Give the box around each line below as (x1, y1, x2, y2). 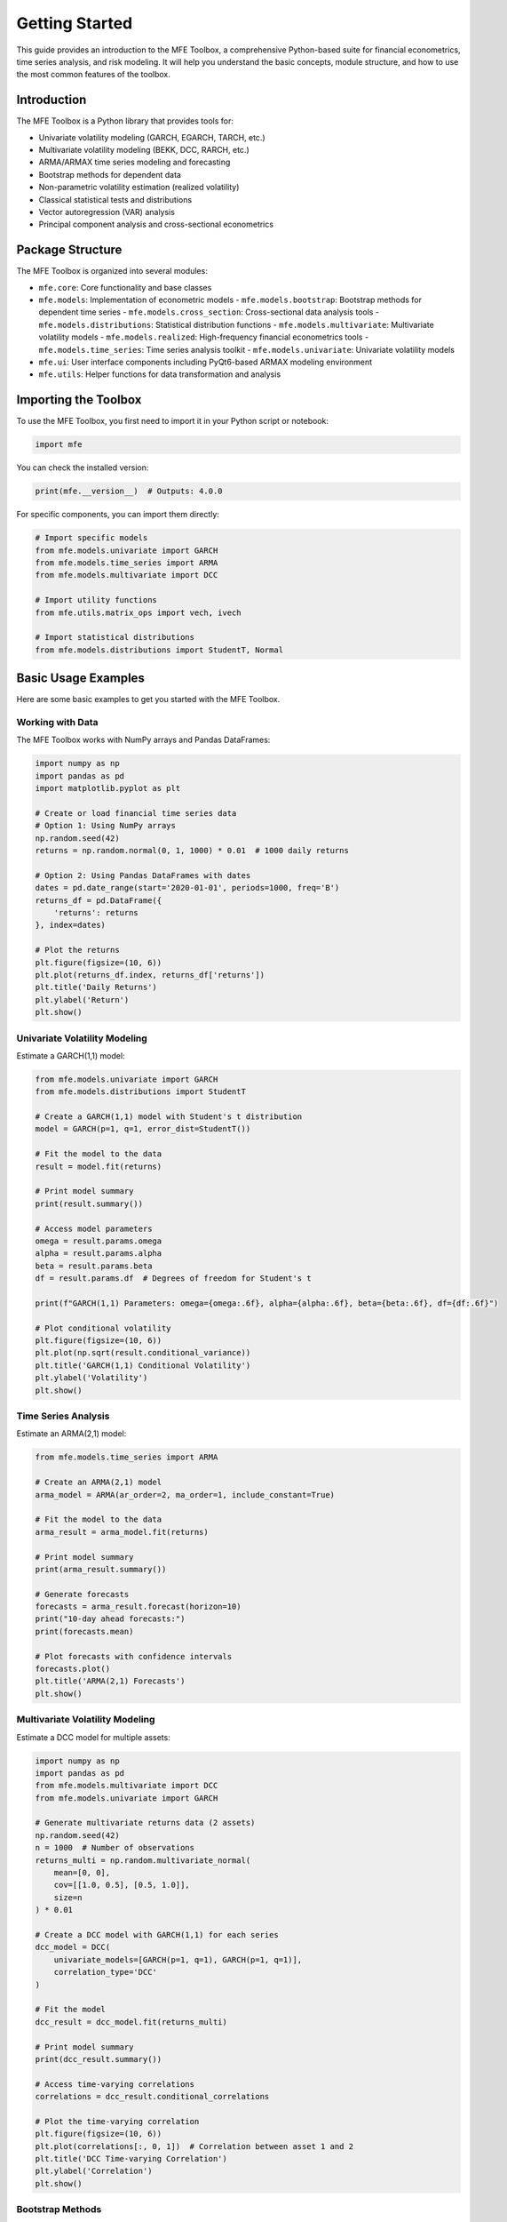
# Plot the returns (35, 945, 120, 955)
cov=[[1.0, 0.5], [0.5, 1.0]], (53, 1880, 190, 1890)
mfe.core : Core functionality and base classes (38, 282, 212, 292)
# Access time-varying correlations (35, 2079, 195, 2089)
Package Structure (16, 243, 123, 258)
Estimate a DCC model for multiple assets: (16, 1731, 170, 1742)
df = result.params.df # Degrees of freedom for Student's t (35, 1274, 312, 1283)
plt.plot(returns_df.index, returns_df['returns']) (35, 970, 265, 979)
